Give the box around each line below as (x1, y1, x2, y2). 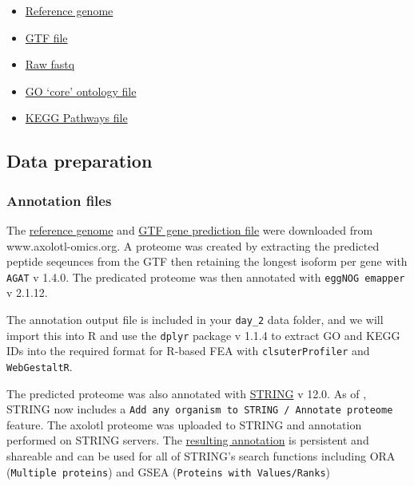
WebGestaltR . (6, 358, 73, 374)
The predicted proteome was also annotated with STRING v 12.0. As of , (6, 385, 367, 401)
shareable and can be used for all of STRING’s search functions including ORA (6, 448, 396, 464)
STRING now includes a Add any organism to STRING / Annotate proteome (6, 401, 393, 417)
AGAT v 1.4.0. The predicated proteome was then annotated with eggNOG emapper (6, 268, 405, 285)
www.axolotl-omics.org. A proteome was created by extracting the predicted (6, 237, 380, 254)
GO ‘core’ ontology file (25, 82, 137, 99)
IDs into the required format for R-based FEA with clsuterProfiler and (6, 342, 370, 359)
